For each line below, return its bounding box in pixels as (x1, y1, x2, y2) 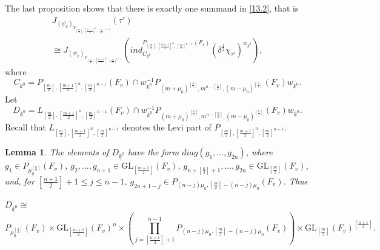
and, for (5, 174, 35, 187)
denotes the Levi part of (122, 121, 212, 133)
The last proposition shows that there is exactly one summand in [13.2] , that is (5, 2, 299, 14)
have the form (127, 145, 179, 158)
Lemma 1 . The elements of (5, 145, 109, 158)
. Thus (283, 174, 308, 187)
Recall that (5, 121, 46, 133)
